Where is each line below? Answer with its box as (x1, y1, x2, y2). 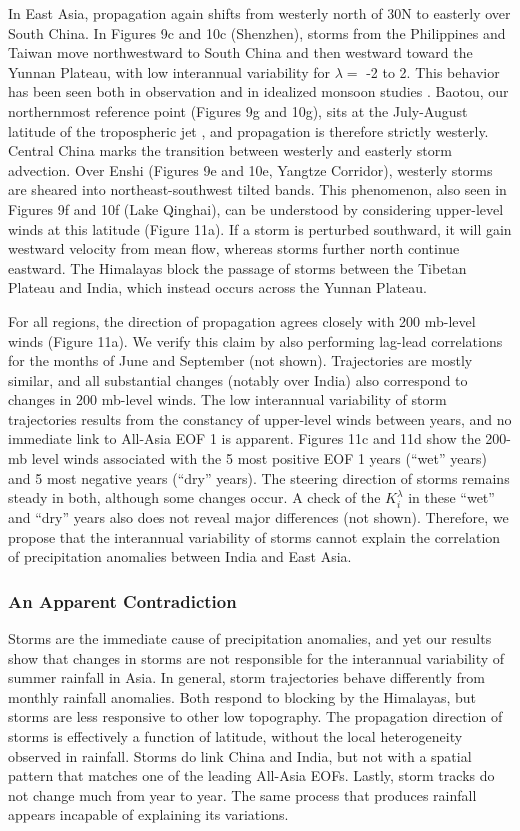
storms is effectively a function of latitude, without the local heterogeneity (8, 725, 463, 746)
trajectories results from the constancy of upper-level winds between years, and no (8, 408, 512, 429)
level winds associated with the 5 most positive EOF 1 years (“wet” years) (31, 448, 487, 469)
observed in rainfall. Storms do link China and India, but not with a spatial (8, 745, 472, 766)
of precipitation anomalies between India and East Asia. (8, 546, 352, 567)
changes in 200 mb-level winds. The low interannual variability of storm (8, 389, 447, 410)
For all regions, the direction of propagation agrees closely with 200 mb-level (8, 310, 476, 331)
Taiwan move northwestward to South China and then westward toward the (8, 42, 473, 63)
